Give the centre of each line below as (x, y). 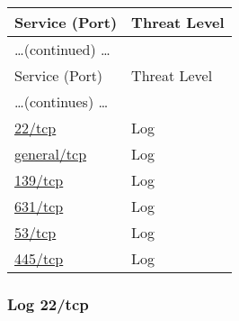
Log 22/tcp (48, 303)
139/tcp (39, 180)
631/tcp (39, 206)
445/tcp (39, 258)
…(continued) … (62, 49)
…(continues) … (62, 101)
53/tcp (35, 232)
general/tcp (51, 154)
